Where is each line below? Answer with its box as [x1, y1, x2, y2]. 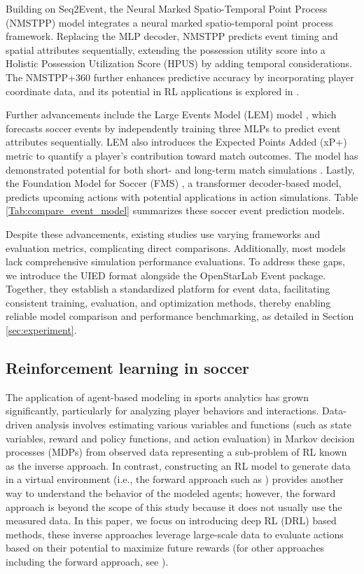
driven [6, 417, 33, 432]
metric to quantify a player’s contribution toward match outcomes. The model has [6, 148, 358, 162]
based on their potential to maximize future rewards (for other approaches [6, 540, 325, 555]
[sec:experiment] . [6, 323, 77, 337]
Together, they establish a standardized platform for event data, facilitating [6, 281, 330, 296]
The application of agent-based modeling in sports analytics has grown [6, 389, 309, 404]
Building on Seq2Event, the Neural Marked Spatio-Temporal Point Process [6, 1, 328, 15]
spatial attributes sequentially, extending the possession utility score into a [6, 42, 325, 57]
